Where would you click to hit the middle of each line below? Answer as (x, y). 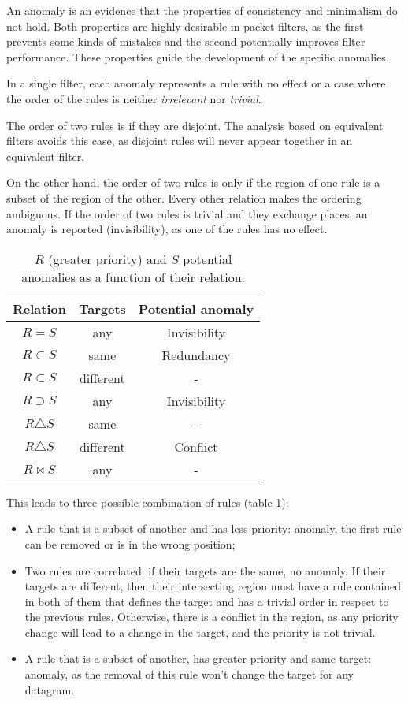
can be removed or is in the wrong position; (130, 543)
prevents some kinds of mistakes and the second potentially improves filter (186, 41)
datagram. (50, 689)
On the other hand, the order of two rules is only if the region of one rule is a (193, 182)
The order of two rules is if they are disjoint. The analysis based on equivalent (195, 125)
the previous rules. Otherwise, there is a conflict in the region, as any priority (211, 617)
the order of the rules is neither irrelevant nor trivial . (134, 98)
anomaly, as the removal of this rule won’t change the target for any (189, 674)
